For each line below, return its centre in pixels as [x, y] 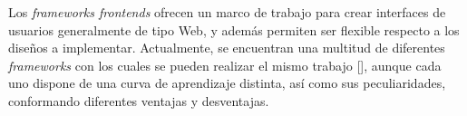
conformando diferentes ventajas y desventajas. [139, 100]
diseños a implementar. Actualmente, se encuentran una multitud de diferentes [227, 48]
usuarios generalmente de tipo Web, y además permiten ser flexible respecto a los [234, 29]
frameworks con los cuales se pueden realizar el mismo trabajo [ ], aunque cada [225, 65]
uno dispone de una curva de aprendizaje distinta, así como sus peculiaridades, [227, 83]
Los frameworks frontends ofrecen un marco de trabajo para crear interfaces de [227, 12]
